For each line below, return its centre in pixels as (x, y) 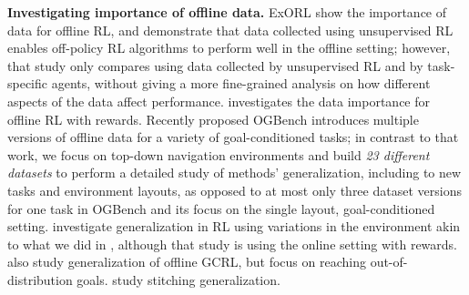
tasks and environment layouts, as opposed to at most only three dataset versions (234, 190)
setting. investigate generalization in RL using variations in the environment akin (234, 226)
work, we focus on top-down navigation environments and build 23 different (219, 154)
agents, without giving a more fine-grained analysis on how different (241, 83)
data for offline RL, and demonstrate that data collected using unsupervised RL (230, 30)
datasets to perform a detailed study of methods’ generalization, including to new (234, 173)
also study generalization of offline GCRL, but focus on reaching (187, 262)
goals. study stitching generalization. (178, 279)
